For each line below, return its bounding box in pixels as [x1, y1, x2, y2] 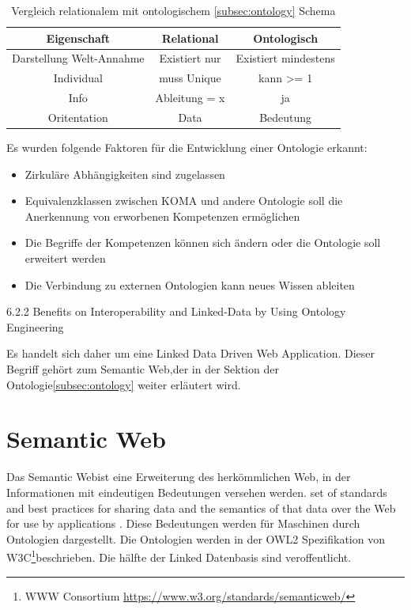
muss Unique [159, 70, 221, 86]
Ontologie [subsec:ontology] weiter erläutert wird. [6, 376, 241, 392]
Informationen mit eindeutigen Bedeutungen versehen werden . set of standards [6, 483, 387, 500]
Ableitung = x [155, 89, 225, 106]
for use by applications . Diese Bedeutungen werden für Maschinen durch [6, 515, 360, 532]
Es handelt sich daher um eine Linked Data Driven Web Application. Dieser [6, 345, 375, 362]
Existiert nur [159, 50, 221, 66]
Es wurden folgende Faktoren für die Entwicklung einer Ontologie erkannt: [6, 139, 368, 156]
